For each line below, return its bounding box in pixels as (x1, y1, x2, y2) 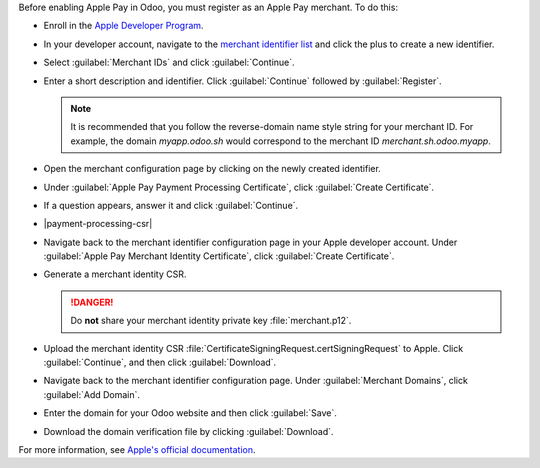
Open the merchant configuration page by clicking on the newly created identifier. (43, 163, 382, 175)
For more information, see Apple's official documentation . (18, 443, 256, 455)
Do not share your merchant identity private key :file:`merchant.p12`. (70, 315, 352, 327)
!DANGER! (70, 296, 114, 308)
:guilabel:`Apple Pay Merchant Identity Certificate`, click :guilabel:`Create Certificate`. (43, 250, 395, 262)
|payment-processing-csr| (43, 218, 153, 230)
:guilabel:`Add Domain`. (43, 388, 140, 400)
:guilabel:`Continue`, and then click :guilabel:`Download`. (43, 356, 277, 369)
